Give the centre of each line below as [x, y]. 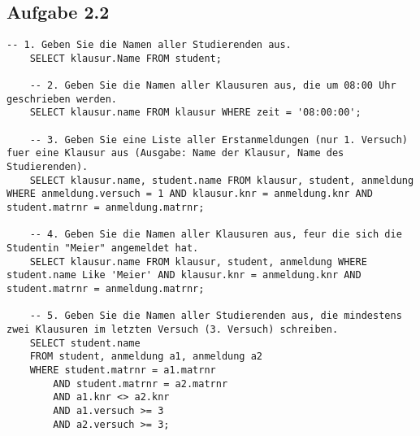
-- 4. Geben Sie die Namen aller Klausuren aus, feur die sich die [216, 235]
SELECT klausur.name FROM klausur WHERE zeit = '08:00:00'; [195, 113]
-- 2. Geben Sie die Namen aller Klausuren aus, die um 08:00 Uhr [213, 86]
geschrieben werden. [62, 99]
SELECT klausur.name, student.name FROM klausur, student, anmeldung [222, 180]
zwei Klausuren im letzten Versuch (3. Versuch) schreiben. [173, 329]
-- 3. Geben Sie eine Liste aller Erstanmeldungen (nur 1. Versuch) [219, 140]
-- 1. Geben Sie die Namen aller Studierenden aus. [149, 45]
